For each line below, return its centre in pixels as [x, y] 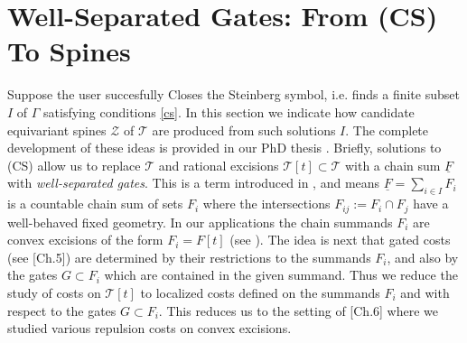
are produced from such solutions [244, 130]
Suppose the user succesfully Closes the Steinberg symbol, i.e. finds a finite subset [233, 94]
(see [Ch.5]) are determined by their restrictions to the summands [189, 257]
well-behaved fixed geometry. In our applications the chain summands [200, 222]
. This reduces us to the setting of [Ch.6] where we [298, 310]
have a [431, 204]
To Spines [69, 51]
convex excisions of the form [85, 240]
